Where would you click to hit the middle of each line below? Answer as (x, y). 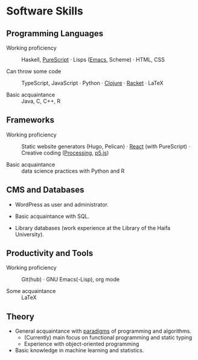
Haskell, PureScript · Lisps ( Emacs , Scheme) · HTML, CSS (93, 59)
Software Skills (45, 11)
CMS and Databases (45, 190)
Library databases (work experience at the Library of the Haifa (93, 228)
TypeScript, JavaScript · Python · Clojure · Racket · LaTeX (92, 83)
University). (29, 234)
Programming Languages (55, 34)
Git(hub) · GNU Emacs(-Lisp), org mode (70, 280)
